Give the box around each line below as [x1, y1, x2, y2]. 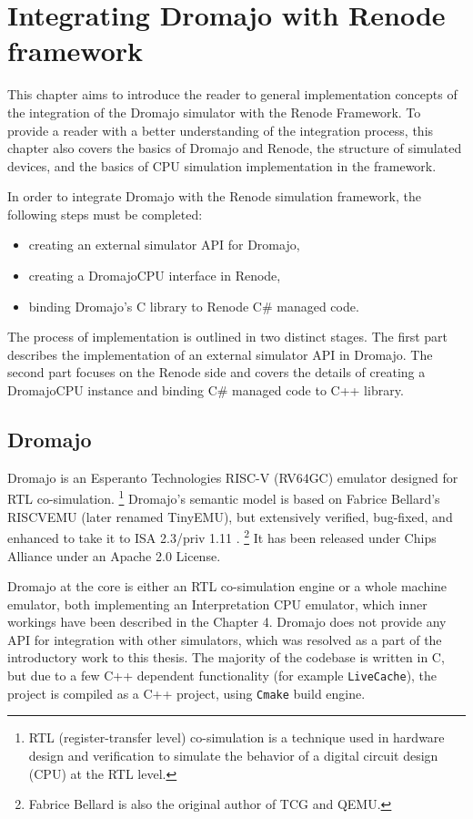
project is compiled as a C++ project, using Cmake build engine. [7, 683, 366, 702]
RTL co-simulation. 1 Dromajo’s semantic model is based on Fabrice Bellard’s [7, 486, 440, 508]
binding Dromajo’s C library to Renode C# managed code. [28, 296, 359, 315]
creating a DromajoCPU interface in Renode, [28, 266, 281, 285]
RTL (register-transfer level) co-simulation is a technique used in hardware [28, 728, 445, 747]
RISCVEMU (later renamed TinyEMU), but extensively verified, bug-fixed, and [7, 507, 453, 526]
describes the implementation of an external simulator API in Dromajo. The [7, 344, 433, 363]
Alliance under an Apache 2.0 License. [7, 546, 221, 565]
